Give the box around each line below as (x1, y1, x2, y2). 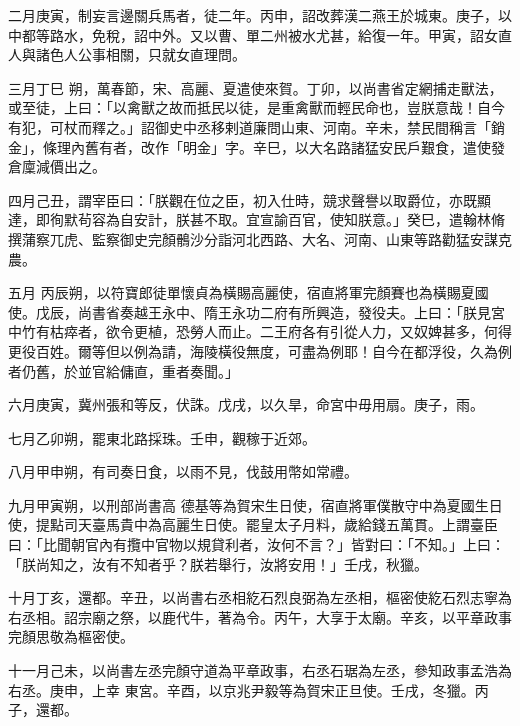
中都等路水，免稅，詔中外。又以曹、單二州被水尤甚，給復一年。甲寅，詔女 (8, 24, 498, 45)
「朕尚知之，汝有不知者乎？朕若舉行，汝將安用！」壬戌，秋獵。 (8, 553, 428, 574)
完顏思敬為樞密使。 (8, 626, 134, 647)
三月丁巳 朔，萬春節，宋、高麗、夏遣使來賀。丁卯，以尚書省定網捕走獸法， (8, 77, 503, 98)
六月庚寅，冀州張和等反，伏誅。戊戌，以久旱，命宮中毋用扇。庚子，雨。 (8, 394, 484, 415)
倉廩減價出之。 (8, 156, 106, 177)
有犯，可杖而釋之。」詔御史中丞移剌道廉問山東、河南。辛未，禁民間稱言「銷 (8, 116, 505, 137)
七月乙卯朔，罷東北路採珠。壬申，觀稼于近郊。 (8, 427, 316, 448)
